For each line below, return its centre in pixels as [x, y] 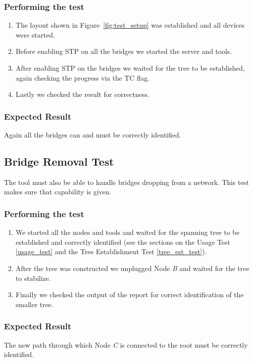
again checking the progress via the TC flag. [82, 77]
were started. [35, 34]
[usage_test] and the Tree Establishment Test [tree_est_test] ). [111, 251]
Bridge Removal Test [59, 161]
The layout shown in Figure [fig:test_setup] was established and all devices [130, 25]
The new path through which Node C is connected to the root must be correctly [126, 344]
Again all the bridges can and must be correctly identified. [93, 135]
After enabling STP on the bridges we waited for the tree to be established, [130, 68]
